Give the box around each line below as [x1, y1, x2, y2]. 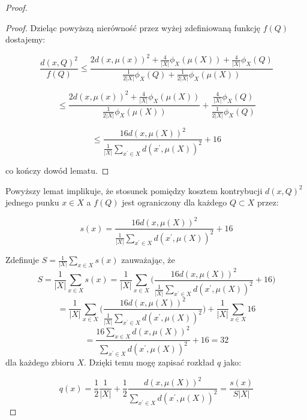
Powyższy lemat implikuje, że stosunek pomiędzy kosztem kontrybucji [5, 184, 263, 197]
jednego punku [5, 196, 59, 209]
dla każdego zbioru [5, 356, 74, 368]
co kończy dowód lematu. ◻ [5, 164, 109, 177]
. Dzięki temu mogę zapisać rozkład [84, 356, 215, 368]
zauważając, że [121, 253, 175, 266]
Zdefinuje [5, 253, 40, 266]
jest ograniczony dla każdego [122, 196, 227, 209]
